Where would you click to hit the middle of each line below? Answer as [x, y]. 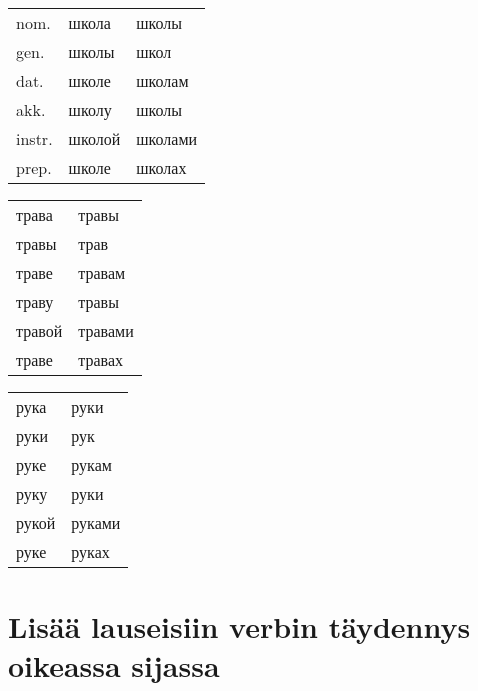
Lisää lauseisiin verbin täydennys [239, 626]
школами [167, 138]
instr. [34, 138]
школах [161, 167]
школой [94, 138]
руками [96, 522]
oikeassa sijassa [114, 665]
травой [39, 330]
